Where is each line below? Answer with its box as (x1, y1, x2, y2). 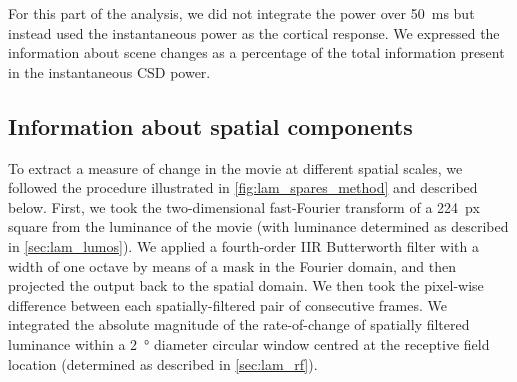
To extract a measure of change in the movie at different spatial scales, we (8, 157, 463, 178)
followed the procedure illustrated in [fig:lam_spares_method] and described (8, 177, 478, 198)
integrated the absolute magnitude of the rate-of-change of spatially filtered (8, 314, 470, 335)
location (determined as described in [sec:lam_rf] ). (8, 353, 318, 374)
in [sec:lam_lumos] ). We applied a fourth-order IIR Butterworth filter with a (8, 235, 480, 256)
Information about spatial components (8, 110, 413, 141)
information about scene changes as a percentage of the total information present (8, 42, 505, 63)
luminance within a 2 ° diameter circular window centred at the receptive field (8, 333, 490, 354)
